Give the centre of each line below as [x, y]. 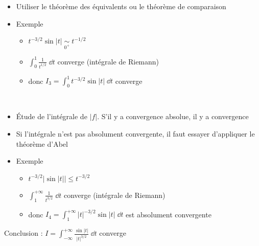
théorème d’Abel [42, 143]
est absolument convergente [169, 214]
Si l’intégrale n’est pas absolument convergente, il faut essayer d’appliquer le [135, 134]
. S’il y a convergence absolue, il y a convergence [173, 116]
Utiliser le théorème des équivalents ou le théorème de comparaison [121, 6]
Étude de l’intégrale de [52, 116]
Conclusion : [23, 233]
